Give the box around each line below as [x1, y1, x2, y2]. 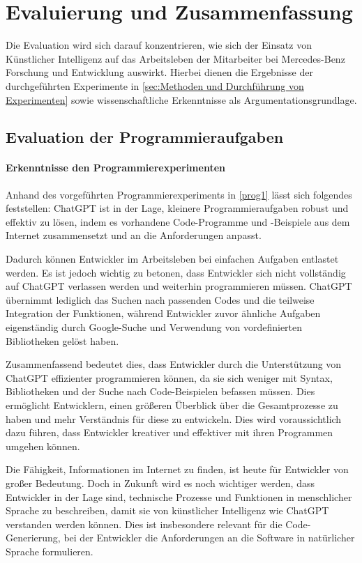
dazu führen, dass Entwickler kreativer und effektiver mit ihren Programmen [6, 425, 333, 440]
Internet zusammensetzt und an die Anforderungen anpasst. [6, 228, 262, 242]
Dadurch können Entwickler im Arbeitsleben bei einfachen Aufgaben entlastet [6, 252, 339, 266]
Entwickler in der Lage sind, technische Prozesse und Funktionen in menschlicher [6, 489, 352, 504]
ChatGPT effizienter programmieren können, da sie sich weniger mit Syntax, [6, 370, 333, 385]
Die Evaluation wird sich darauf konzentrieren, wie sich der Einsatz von [6, 38, 312, 52]
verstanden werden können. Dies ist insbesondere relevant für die [6, 516, 282, 531]
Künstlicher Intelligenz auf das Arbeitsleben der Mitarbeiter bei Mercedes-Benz [6, 51, 345, 65]
